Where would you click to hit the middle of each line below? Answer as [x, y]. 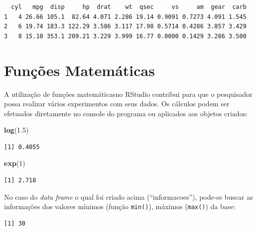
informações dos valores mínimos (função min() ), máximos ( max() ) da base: [120, 206]
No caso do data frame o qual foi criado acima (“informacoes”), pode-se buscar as [128, 196]
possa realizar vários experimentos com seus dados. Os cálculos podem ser [117, 104]
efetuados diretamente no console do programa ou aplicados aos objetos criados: [126, 113]
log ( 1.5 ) [16, 130]
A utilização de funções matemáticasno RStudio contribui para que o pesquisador [128, 94]
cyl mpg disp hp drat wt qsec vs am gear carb [129, 7]
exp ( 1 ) [15, 163]
